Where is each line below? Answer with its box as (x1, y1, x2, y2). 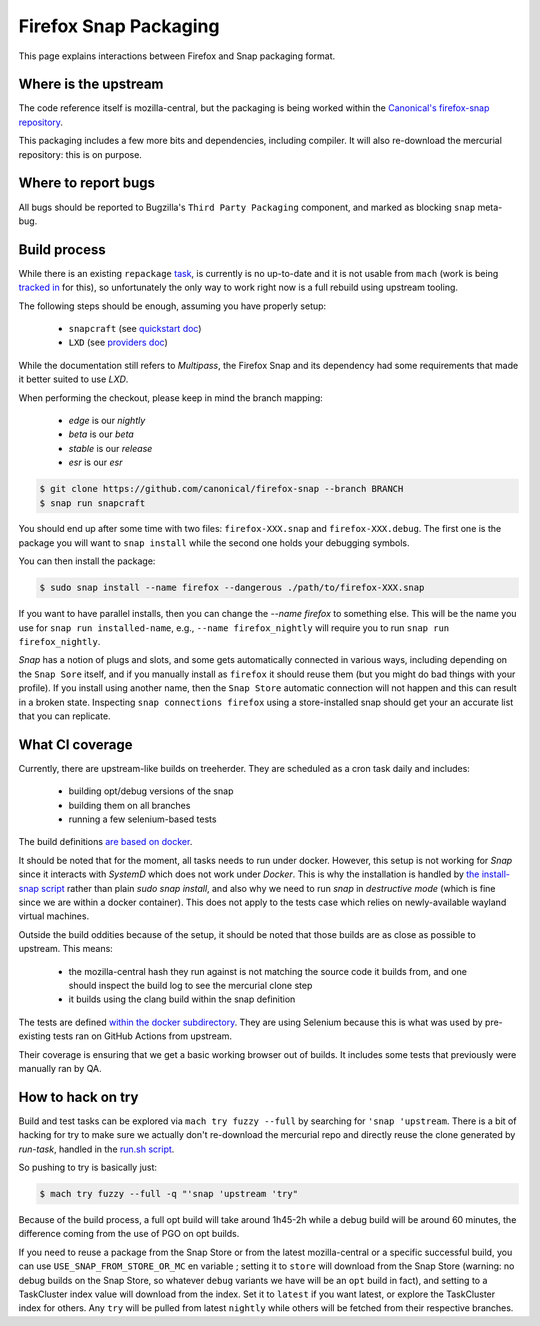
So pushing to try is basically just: (18, 1161, 158, 1173)
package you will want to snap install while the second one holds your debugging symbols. (18, 536, 410, 549)
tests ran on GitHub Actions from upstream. (53, 1030, 233, 1042)
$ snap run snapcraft (39, 497, 146, 509)
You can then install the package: (18, 555, 156, 567)
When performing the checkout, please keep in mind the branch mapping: (18, 391, 324, 404)
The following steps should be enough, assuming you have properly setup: (18, 300, 327, 312)
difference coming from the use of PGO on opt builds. (18, 1228, 240, 1240)
